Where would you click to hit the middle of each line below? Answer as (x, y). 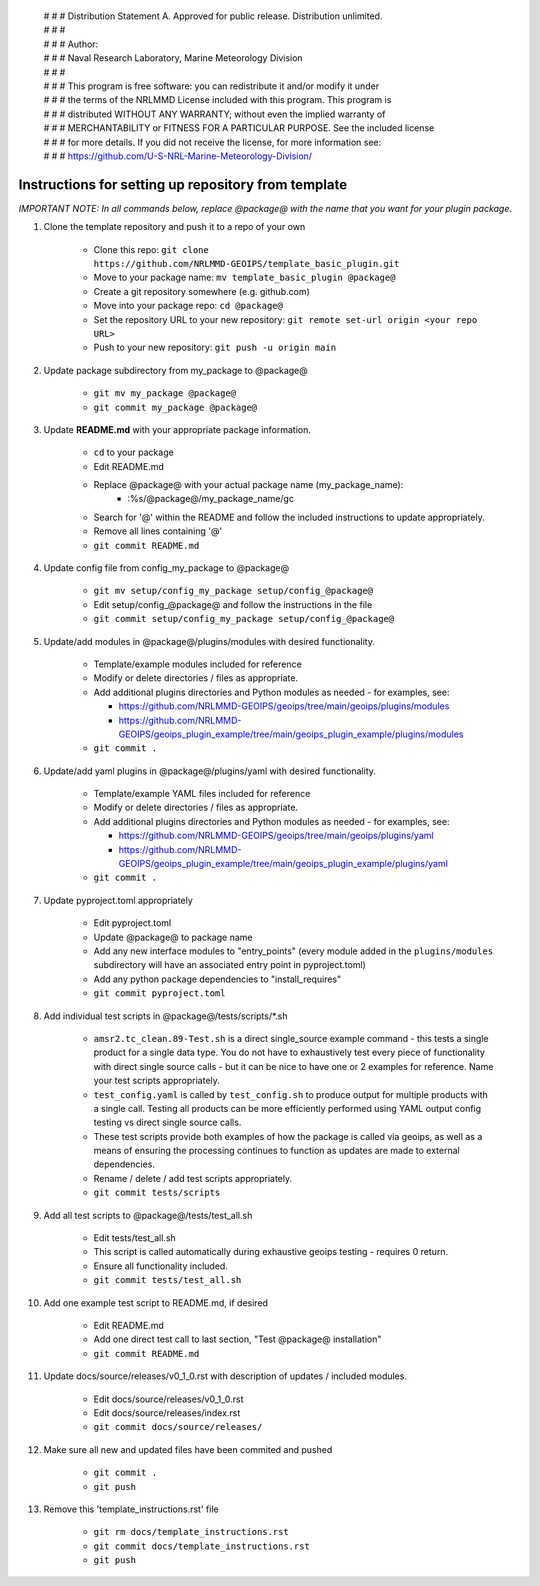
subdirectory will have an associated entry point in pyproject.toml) (230, 965)
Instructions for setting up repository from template (183, 184)
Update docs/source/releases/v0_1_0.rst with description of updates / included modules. (225, 1376)
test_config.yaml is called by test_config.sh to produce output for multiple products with (291, 1094)
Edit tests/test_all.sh (135, 1238)
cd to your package (133, 452)
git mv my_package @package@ (165, 393)
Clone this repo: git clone (151, 249)
